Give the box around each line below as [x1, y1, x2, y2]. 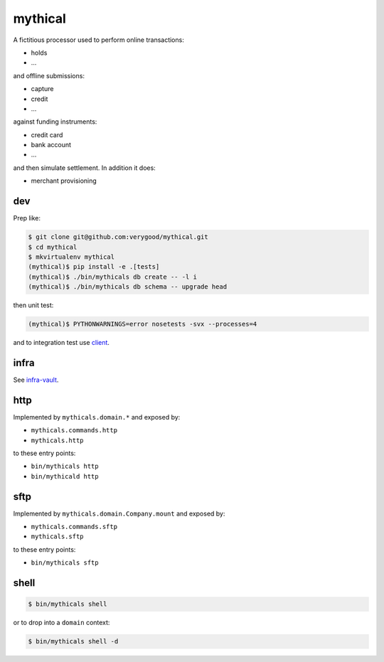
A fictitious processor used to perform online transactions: [13, 36, 184, 44]
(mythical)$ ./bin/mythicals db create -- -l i [28, 272, 197, 281]
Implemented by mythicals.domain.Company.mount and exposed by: [13, 509, 225, 518]
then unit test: [13, 301, 54, 309]
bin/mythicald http [31, 472, 99, 480]
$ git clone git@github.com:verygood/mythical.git [28, 233, 209, 241]
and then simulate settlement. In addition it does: [13, 164, 156, 172]
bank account [31, 141, 71, 149]
